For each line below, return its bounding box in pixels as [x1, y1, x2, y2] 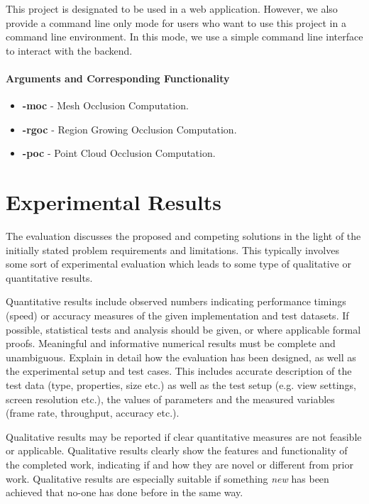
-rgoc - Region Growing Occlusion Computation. [22, 121, 237, 136]
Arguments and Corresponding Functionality [6, 70, 230, 85]
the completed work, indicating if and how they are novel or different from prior [6, 456, 353, 471]
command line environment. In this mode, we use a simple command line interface [6, 29, 363, 44]
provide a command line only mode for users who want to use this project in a [6, 15, 346, 30]
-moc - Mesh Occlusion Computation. [22, 98, 189, 113]
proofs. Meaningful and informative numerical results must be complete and [6, 336, 336, 351]
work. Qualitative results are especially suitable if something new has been [6, 471, 329, 486]
